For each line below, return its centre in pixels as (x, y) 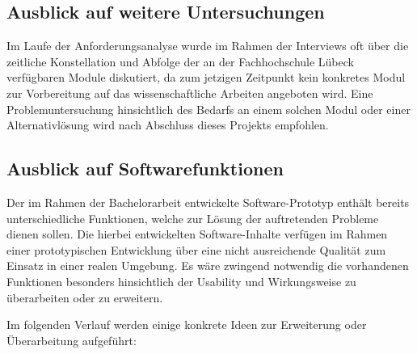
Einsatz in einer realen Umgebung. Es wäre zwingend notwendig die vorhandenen (208, 265)
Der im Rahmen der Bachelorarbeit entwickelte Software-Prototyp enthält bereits (208, 202)
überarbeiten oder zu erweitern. (85, 297)
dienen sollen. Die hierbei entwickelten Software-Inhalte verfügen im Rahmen (197, 234)
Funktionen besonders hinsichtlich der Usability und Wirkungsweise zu (181, 281)
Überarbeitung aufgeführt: (72, 340)
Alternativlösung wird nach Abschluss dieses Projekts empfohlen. (168, 125)
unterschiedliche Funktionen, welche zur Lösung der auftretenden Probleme (193, 218)
